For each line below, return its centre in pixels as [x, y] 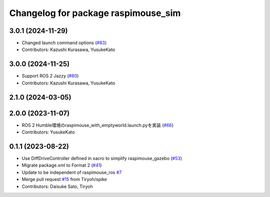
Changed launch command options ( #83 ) [64, 43]
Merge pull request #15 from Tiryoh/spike [64, 179]
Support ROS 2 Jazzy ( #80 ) [50, 76]
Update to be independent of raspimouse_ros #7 [72, 172]
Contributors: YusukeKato [48, 132]
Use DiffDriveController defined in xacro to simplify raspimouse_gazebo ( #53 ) [102, 158]
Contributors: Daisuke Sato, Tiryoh [57, 186]
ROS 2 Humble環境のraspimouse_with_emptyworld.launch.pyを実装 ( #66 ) [98, 125]
